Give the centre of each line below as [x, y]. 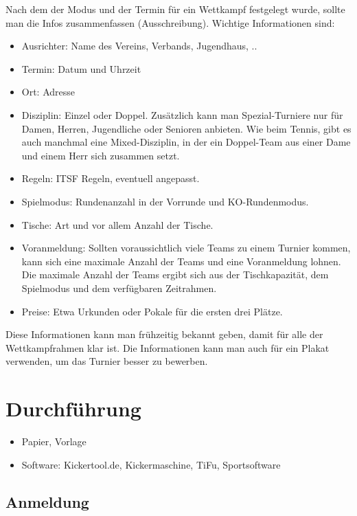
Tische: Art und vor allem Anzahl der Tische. [117, 224]
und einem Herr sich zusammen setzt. [101, 155]
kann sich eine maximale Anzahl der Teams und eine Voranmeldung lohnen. [181, 261]
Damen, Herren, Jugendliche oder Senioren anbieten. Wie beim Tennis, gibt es [186, 128]
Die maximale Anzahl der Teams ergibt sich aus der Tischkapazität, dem [175, 274]
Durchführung [73, 408]
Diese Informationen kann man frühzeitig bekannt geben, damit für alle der [164, 334]
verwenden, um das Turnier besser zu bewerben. [107, 361]
